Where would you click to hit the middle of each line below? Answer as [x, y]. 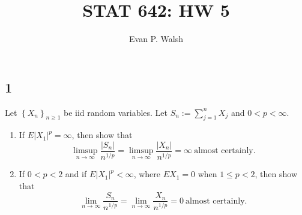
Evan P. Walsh [156, 39]
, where [147, 174]
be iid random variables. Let [116, 112]
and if [76, 174]
